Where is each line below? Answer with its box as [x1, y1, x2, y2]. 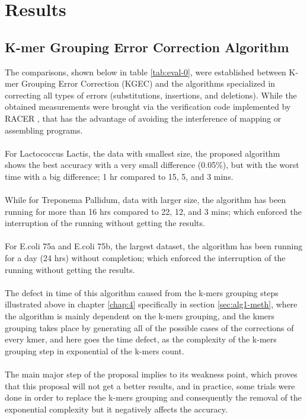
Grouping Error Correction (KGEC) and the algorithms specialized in [21, 77, 276, 90]
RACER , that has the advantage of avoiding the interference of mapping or [5, 112, 282, 124]
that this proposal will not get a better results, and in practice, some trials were [5, 379, 295, 392]
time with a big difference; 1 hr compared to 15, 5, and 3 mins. [5, 170, 234, 182]
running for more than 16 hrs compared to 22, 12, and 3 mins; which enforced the [5, 205, 302, 217]
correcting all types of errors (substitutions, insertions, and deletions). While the [5, 88, 297, 101]
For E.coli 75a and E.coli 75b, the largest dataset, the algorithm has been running [5, 240, 303, 252]
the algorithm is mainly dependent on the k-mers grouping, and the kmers [5, 310, 275, 322]
